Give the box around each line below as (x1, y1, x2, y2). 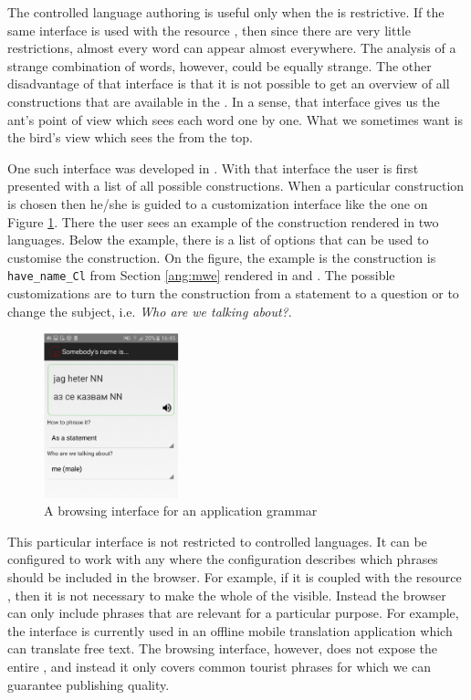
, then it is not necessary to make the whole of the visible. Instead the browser (7, 585, 446, 604)
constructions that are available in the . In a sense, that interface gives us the (7, 91, 440, 110)
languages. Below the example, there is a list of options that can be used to (7, 230, 429, 249)
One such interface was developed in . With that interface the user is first (7, 158, 419, 177)
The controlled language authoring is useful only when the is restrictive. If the (7, 3, 445, 21)
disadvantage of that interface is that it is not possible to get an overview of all (7, 74, 450, 93)
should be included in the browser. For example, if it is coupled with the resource (7, 567, 462, 586)
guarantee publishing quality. (7, 674, 170, 694)
